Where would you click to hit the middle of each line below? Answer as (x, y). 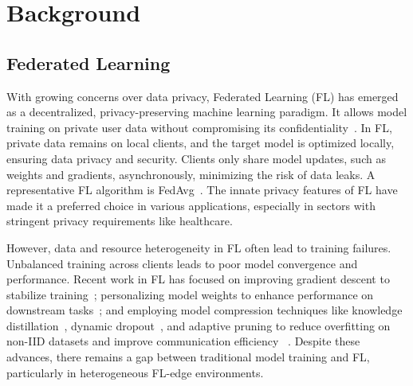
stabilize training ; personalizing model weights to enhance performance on (190, 294)
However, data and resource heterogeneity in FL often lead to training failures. (199, 247)
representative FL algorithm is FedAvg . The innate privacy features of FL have (202, 190)
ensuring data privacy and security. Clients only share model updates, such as (196, 158)
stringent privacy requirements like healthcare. (120, 221)
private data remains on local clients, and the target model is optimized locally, (201, 143)
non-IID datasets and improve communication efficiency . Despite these (183, 341)
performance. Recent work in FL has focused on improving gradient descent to (198, 279)
